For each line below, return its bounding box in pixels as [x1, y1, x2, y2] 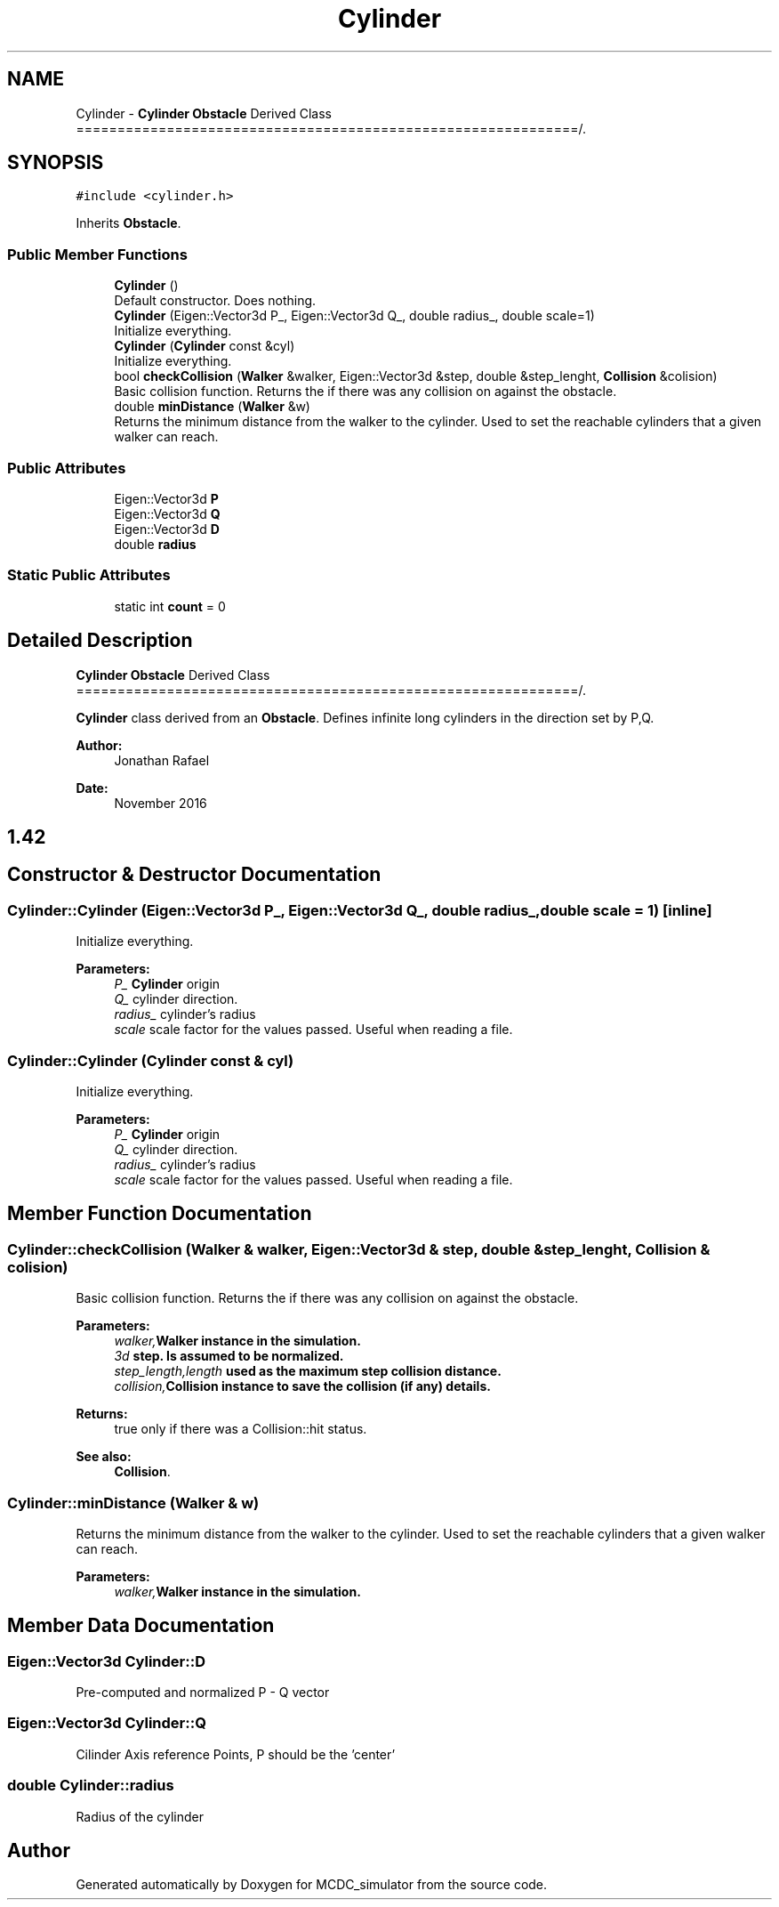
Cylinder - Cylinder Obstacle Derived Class [76, 105, 333, 121]
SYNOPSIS [7, 151, 104, 174]
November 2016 [114, 795, 207, 811]
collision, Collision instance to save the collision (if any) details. [114, 1378, 491, 1394]
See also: [76, 1449, 132, 1465]
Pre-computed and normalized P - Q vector [76, 1685, 330, 1701]
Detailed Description [7, 629, 193, 652]
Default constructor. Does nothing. [114, 293, 317, 309]
